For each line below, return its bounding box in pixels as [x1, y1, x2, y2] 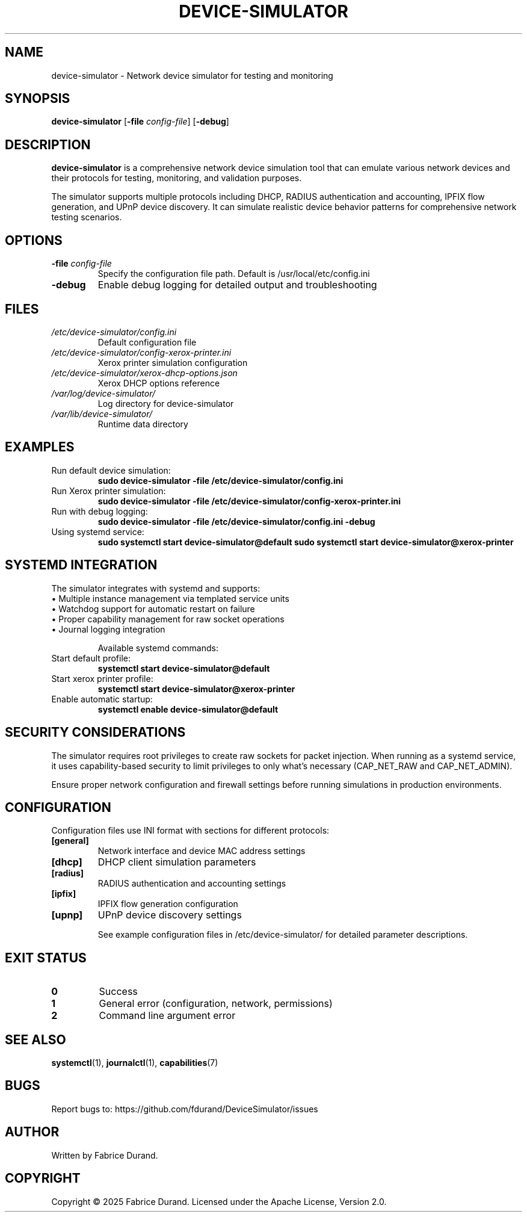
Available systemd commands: [97, 642, 218, 653]
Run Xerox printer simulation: [51, 485, 166, 496]
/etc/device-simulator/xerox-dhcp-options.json [51, 367, 238, 378]
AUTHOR [5, 1124, 60, 1140]
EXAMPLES [5, 439, 75, 455]
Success [99, 985, 138, 998]
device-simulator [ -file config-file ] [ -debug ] [51, 116, 229, 127]
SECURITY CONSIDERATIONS [5, 725, 186, 740]
